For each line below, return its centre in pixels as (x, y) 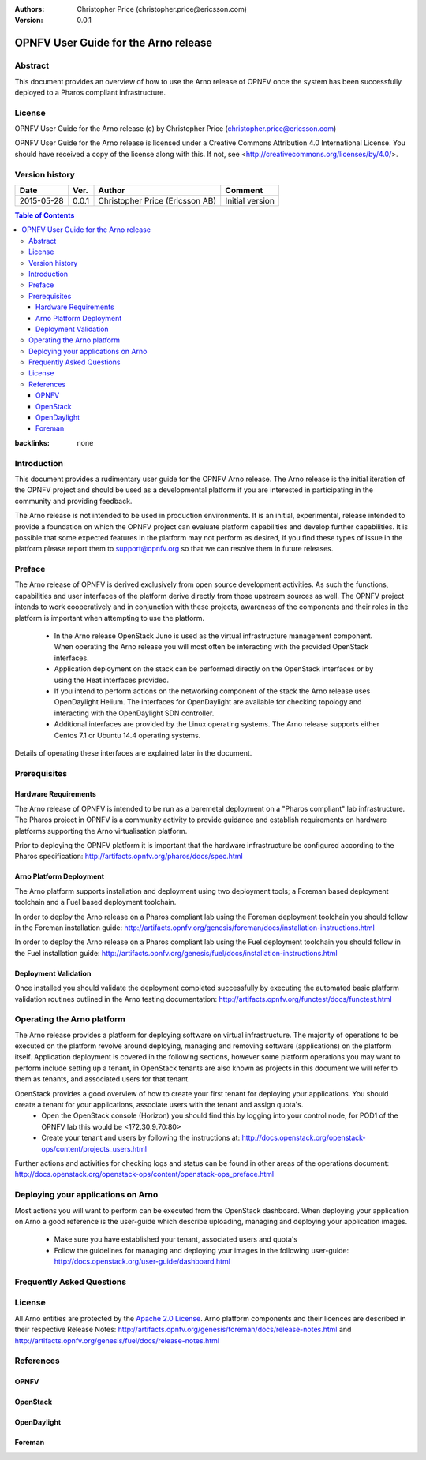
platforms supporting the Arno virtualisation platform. (101, 831)
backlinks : (32, 442)
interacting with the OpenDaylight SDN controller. (134, 713)
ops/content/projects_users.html (94, 1148)
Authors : (30, 9)
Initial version (250, 201)
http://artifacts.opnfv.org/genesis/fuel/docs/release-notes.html (117, 1340)
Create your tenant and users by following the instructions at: (141, 1138)
